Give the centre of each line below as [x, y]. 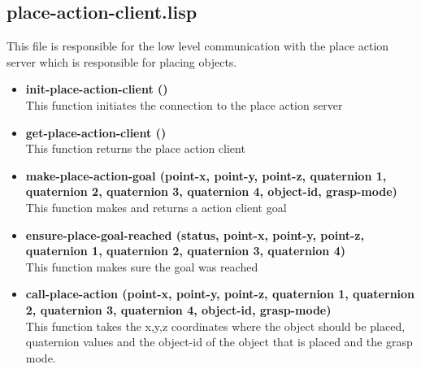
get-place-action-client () [96, 132]
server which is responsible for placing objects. [122, 61]
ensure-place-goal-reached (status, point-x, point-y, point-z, [195, 234]
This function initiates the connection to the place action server [184, 104]
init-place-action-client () [97, 89]
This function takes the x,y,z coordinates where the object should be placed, [215, 326]
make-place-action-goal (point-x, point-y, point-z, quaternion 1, [206, 175]
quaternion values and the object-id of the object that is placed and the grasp [219, 342]
